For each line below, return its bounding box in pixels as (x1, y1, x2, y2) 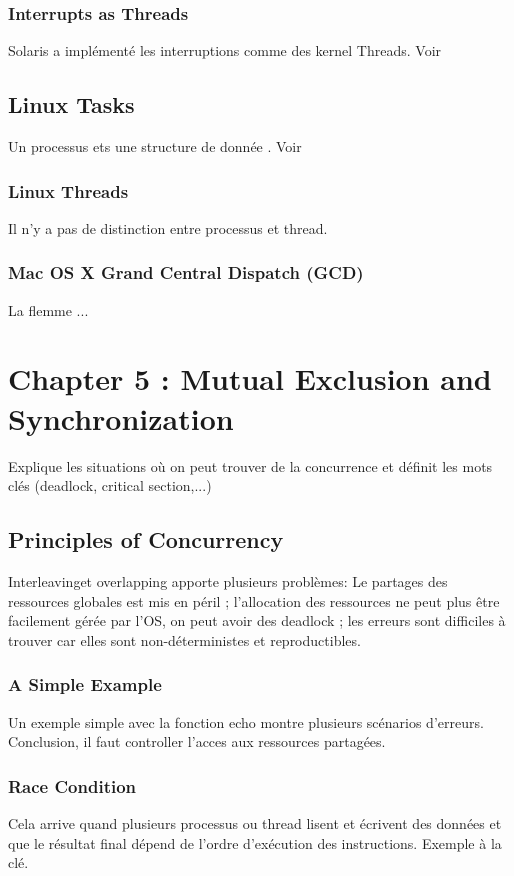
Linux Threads (8, 178, 129, 203)
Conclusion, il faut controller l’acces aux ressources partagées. (8, 731, 386, 752)
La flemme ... (8, 299, 89, 320)
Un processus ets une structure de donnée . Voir (8, 136, 302, 157)
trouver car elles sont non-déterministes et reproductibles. (8, 629, 361, 650)
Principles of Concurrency (8, 524, 284, 555)
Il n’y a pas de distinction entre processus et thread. (8, 217, 328, 238)
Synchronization (8, 397, 234, 438)
